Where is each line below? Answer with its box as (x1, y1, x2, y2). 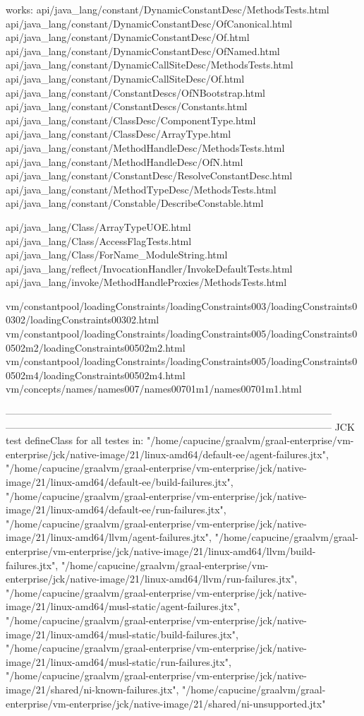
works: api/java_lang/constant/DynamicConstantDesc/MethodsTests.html (6, 2, 329, 16)
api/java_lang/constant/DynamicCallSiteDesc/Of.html (6, 71, 245, 85)
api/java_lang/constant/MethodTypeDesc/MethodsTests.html (6, 181, 277, 196)
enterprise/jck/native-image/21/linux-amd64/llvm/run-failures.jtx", (6, 571, 298, 586)
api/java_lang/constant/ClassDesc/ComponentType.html (6, 112, 256, 127)
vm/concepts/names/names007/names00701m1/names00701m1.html (6, 381, 302, 396)
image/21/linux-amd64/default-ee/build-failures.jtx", (6, 475, 233, 489)
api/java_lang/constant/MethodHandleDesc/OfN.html (6, 154, 243, 169)
